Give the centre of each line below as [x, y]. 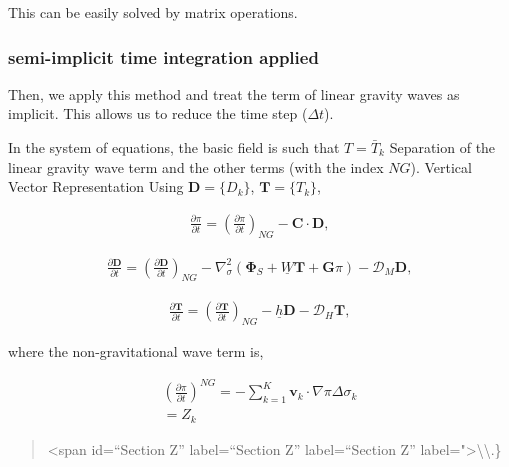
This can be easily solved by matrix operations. [153, 12]
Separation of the [442, 147]
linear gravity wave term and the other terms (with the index [196, 166]
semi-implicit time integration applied [163, 56]
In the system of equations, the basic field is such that [174, 147]
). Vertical [441, 166]
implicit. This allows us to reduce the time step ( [158, 113]
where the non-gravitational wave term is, [136, 351]
